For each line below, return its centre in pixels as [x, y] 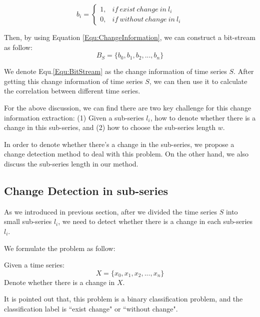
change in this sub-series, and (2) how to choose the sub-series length [110, 127]
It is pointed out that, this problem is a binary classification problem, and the [123, 299]
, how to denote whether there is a [203, 117]
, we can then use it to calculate [198, 81]
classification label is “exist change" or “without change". [91, 308]
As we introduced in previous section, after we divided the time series [110, 211]
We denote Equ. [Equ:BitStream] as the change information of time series [115, 71]
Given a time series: [34, 265]
